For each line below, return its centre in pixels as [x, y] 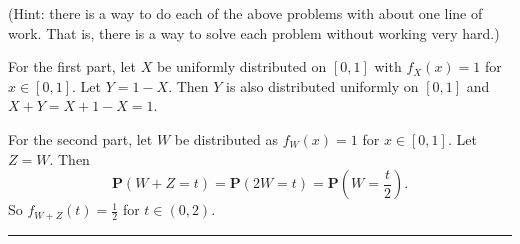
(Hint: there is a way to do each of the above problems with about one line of [245, 13]
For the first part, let [72, 66]
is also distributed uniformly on [322, 85]
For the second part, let [80, 138]
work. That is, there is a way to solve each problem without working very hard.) [254, 32]
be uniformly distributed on [241, 66]
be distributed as [226, 138]
